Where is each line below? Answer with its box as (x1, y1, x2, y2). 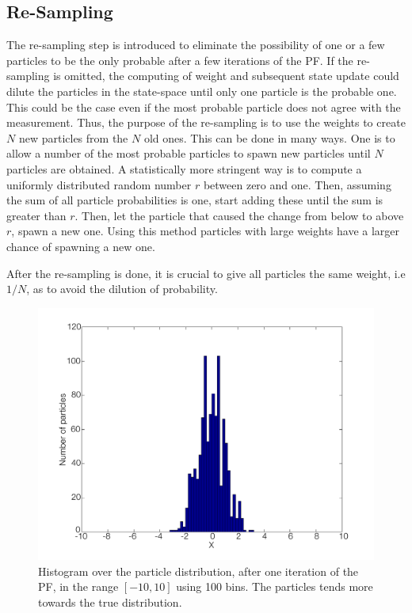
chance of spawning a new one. (6, 238, 155, 254)
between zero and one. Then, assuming (203, 176, 391, 192)
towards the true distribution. (38, 593, 182, 610)
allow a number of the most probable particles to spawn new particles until (6, 145, 371, 162)
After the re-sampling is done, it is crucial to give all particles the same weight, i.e (6, 265, 406, 281)
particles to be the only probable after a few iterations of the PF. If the (6, 51, 353, 68)
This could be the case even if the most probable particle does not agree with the (6, 98, 401, 115)
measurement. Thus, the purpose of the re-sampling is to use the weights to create (6, 114, 406, 131)
